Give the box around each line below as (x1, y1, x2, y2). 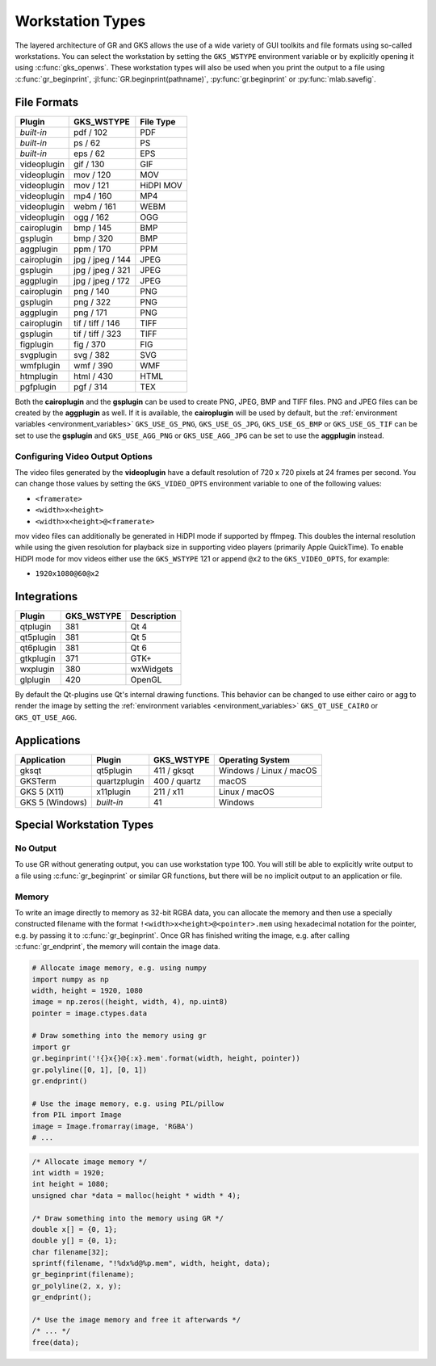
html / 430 (73, 370, 113, 381)
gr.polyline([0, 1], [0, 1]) (31, 1065, 148, 1074)
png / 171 (73, 307, 107, 318)
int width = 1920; (31, 1168, 105, 1177)
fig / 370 (73, 338, 107, 350)
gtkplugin (19, 653, 56, 664)
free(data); (31, 1338, 80, 1347)
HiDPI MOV (140, 179, 183, 191)
